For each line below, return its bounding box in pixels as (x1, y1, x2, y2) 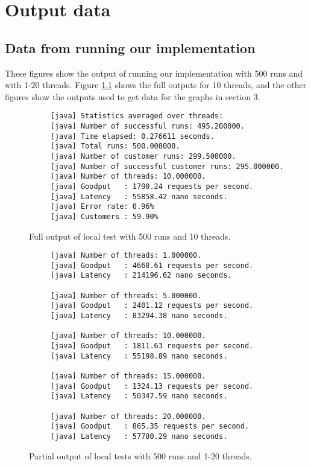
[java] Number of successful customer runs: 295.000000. (50, 162, 284, 171)
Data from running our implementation (5, 38, 256, 57)
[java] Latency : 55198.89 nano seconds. (50, 351, 228, 360)
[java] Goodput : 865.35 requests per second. (50, 422, 250, 431)
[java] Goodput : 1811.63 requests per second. (50, 342, 254, 351)
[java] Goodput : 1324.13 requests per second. (50, 381, 254, 391)
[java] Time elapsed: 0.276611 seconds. (50, 132, 215, 141)
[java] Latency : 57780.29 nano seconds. (50, 432, 228, 441)
